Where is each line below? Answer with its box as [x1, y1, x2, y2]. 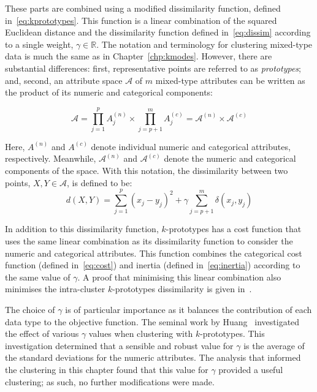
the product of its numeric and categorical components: [5, 86, 213, 99]
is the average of [243, 339, 305, 352]
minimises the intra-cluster [5, 282, 105, 295]
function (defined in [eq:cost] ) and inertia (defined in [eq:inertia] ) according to [5, 258, 300, 271]
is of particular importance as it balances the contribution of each [65, 303, 312, 315]
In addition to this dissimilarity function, [5, 222, 159, 235]
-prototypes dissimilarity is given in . [112, 282, 252, 295]
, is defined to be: [67, 176, 132, 189]
